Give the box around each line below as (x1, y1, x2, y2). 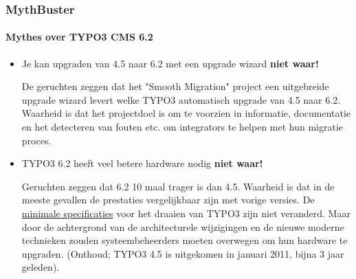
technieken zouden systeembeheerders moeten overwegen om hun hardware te (21, 233, 348, 247)
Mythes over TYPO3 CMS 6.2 (5, 30, 153, 44)
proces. (21, 133, 52, 147)
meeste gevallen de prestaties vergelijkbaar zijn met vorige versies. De (21, 192, 315, 207)
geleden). (21, 260, 60, 274)
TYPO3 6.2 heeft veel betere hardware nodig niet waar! (21, 156, 263, 170)
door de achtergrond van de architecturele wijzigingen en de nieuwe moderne (21, 219, 344, 234)
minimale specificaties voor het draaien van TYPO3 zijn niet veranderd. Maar (21, 205, 351, 220)
